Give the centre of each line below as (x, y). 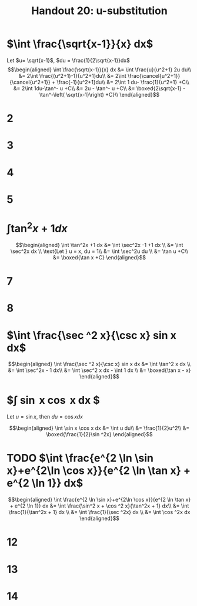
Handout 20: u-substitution (99, 11)
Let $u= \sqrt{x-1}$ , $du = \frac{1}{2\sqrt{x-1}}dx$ (68, 60)
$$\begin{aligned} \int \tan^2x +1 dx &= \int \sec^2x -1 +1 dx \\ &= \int (99, 245)
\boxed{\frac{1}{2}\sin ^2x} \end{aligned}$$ (99, 434)
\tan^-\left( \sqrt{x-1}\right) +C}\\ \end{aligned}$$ (99, 94)
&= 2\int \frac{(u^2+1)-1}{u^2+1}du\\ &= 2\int (73, 75)
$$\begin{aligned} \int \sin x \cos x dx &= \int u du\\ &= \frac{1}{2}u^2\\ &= (99, 428)
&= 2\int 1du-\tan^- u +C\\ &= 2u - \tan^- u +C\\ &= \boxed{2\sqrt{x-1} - (99, 88)
